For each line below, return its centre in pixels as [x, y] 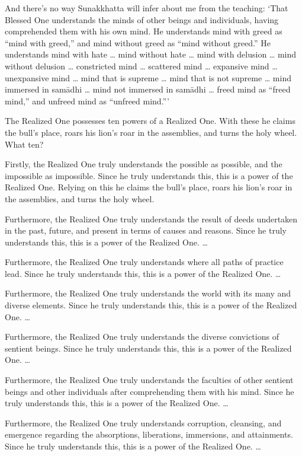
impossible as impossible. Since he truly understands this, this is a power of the [149, 175]
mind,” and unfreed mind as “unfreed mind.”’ [87, 101]
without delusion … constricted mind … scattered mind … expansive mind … [141, 66]
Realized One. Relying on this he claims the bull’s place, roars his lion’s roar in [149, 187]
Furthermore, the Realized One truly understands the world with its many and [148, 293]
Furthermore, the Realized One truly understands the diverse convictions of [142, 337]
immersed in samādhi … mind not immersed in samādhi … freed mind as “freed [148, 89]
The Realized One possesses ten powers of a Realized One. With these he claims [150, 121]
